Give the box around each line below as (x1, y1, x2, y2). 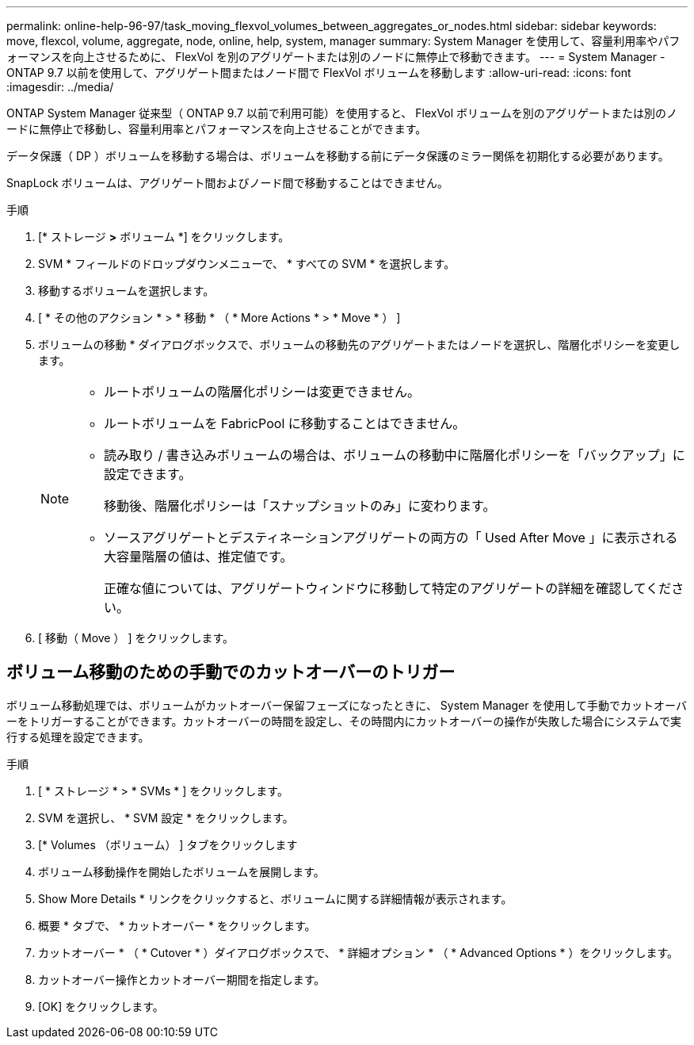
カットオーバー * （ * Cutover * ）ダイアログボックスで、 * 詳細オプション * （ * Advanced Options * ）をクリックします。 (38, 945, 679, 959)
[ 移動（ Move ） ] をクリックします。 (38, 631, 235, 645)
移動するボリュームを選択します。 (38, 284, 215, 297)
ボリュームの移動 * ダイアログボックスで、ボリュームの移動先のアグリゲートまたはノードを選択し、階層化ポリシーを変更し (38, 338, 681, 351)
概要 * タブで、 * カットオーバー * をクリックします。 (38, 918, 316, 932)
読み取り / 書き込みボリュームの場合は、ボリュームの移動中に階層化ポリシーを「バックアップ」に (104, 447, 685, 463)
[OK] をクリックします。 (38, 999, 164, 1013)
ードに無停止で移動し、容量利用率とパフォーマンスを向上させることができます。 (6, 122, 427, 136)
